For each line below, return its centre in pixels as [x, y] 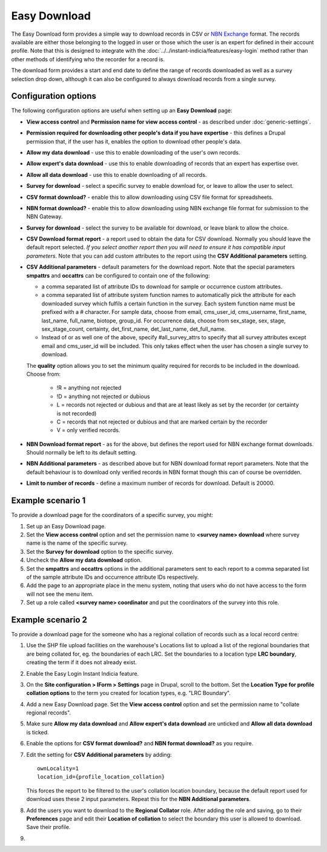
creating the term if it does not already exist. [82, 662]
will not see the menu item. [60, 594]
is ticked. [38, 732]
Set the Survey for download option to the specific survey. [100, 551]
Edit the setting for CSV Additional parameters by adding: [99, 754]
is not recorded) [77, 413]
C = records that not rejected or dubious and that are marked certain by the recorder [162, 422]
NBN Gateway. [45, 217]
